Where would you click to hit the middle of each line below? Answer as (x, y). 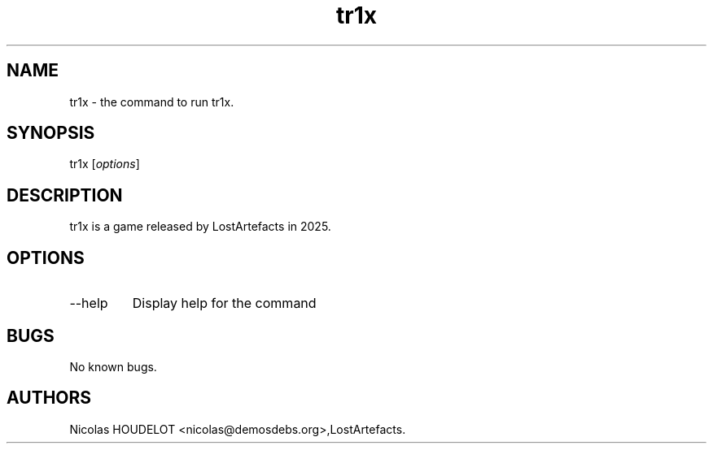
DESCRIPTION (65, 195)
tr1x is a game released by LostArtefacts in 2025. (200, 227)
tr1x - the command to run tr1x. (152, 102)
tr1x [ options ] (105, 164)
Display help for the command (224, 303)
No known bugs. (113, 366)
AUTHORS (49, 398)
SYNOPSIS (51, 133)
